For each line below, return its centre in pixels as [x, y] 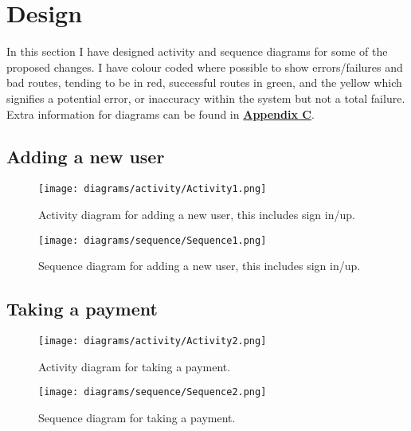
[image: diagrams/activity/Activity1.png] [153, 189]
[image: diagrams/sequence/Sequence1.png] [153, 240]
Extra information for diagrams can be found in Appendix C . [160, 114]
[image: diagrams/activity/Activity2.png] [153, 341]
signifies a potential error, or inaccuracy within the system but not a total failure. [206, 98]
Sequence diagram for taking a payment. [137, 417]
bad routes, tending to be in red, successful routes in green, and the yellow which [204, 82]
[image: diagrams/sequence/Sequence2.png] [153, 392]
